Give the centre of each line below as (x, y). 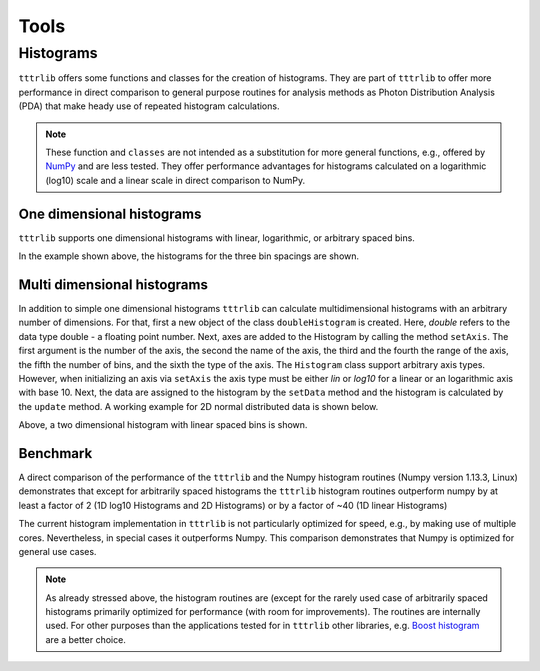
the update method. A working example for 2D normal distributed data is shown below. (198, 406)
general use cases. (57, 551)
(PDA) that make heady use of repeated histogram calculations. (149, 106)
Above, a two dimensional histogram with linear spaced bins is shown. (163, 425)
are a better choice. (86, 639)
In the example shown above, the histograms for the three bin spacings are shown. (189, 256)
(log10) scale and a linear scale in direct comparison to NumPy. (175, 180)
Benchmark (55, 453)
